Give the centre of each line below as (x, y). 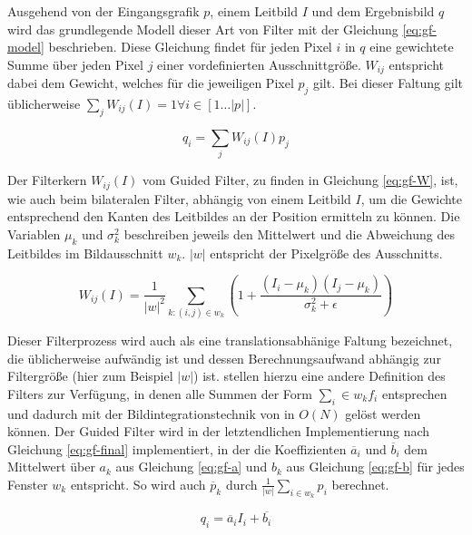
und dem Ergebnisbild (373, 11)
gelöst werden (383, 413)
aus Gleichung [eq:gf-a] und (192, 467)
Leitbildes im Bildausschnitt (85, 253)
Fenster (28, 484)
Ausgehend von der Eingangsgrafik (103, 11)
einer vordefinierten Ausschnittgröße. (259, 64)
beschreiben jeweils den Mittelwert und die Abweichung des (289, 233)
